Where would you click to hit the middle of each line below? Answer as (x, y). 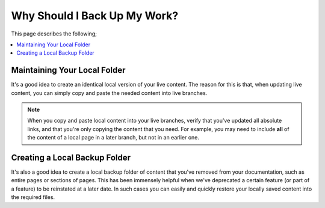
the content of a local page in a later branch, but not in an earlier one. (113, 138)
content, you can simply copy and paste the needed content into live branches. (109, 93)
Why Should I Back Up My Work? (95, 16)
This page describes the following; (54, 34)
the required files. (33, 197)
